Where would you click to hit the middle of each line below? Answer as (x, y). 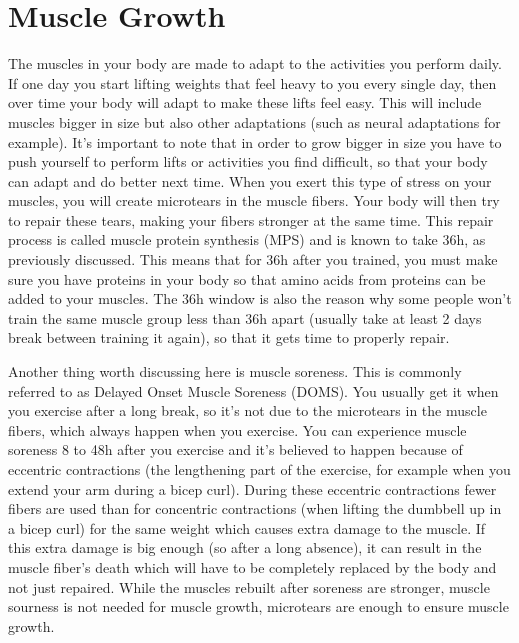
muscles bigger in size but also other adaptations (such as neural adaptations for (254, 121)
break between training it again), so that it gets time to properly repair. (229, 337)
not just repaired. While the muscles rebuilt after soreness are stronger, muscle (249, 586)
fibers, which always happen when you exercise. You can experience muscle (237, 429)
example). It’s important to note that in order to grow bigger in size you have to (255, 141)
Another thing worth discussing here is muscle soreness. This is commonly (235, 371)
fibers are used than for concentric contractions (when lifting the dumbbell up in (255, 508)
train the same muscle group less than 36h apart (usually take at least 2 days (245, 317)
